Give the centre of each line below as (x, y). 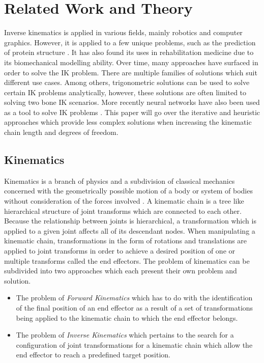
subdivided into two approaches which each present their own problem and (121, 271)
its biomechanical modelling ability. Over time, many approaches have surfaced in (131, 62)
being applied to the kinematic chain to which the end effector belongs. (127, 317)
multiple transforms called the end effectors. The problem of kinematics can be (127, 260)
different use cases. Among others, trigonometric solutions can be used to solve (127, 82)
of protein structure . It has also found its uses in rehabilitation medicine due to (129, 52)
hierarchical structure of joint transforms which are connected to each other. (123, 211)
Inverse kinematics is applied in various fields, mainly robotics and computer (123, 32)
